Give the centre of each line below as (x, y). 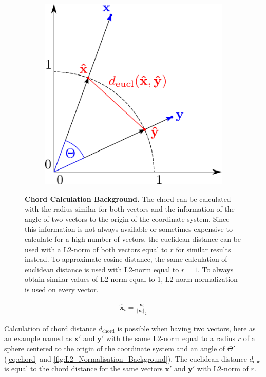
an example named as (38, 338)
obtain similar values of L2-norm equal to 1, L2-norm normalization (131, 279)
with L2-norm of (223, 369)
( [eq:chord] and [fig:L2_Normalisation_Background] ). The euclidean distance (126, 358)
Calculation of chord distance (50, 328)
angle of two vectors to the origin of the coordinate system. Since (127, 219)
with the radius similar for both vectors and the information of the (130, 209)
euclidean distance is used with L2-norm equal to (102, 269)
